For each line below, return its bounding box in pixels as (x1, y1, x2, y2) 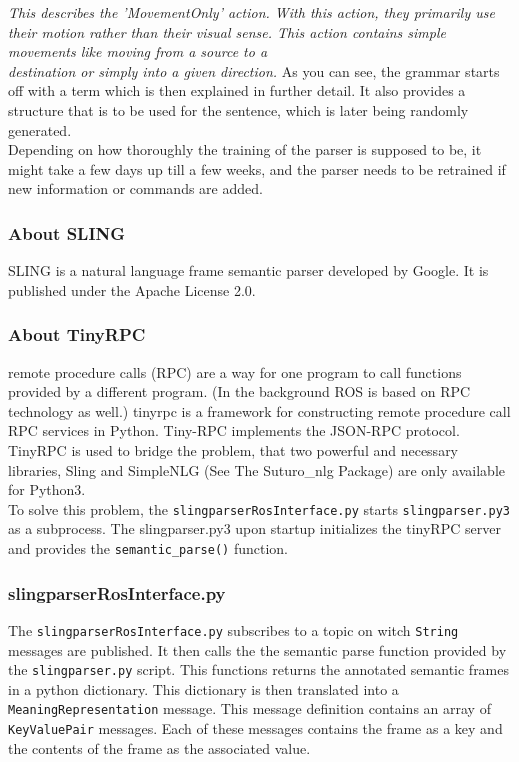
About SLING (8, 220, 126, 245)
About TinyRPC (8, 322, 146, 347)
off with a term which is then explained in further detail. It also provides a (8, 80, 466, 101)
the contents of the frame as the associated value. (8, 737, 311, 758)
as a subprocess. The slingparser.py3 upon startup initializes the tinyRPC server (8, 518, 501, 539)
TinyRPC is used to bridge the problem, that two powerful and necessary (8, 439, 459, 460)
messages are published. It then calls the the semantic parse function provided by (8, 639, 507, 660)
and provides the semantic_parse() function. (8, 537, 288, 558)
